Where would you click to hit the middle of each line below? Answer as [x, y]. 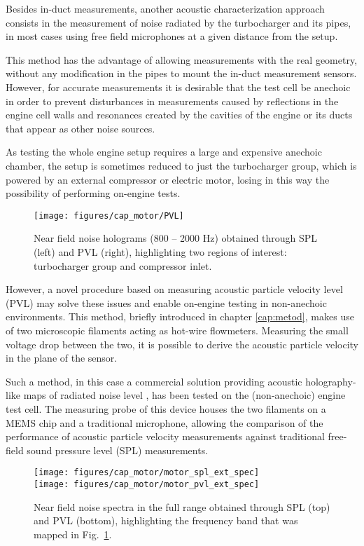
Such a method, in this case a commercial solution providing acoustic [154, 381]
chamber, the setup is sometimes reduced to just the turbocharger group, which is [181, 165]
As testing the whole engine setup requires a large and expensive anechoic [164, 152]
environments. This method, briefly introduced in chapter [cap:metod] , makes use [180, 316]
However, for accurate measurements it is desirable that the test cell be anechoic [178, 87]
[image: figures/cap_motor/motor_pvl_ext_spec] [147, 484]
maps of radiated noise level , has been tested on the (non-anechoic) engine [184, 395]
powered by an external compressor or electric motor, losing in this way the [168, 179]
